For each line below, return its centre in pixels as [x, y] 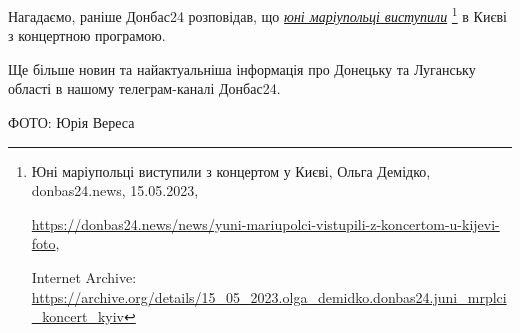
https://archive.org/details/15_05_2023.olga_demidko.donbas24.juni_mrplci [269, 296]
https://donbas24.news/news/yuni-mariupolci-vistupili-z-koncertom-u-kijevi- [265, 223]
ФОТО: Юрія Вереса [71, 122]
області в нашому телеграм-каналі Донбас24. [144, 88]
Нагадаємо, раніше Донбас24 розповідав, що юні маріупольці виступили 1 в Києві [257, 14]
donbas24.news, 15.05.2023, [115, 190]
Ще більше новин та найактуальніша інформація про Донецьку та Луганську [242, 68]
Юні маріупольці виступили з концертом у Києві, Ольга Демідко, [231, 170]
